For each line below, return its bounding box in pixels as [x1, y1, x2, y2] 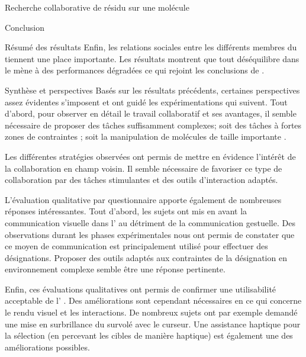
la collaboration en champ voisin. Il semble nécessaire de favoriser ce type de [5, 162, 282, 174]
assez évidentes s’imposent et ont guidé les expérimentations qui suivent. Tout [5, 95, 288, 108]
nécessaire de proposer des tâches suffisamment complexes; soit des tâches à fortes [5, 118, 302, 131]
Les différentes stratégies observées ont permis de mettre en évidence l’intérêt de [5, 150, 296, 162]
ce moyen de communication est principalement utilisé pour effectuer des [5, 240, 268, 252]
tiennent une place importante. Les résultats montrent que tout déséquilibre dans [5, 52, 299, 65]
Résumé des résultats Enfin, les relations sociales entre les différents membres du [5, 41, 297, 53]
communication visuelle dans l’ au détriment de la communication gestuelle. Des [5, 216, 295, 229]
